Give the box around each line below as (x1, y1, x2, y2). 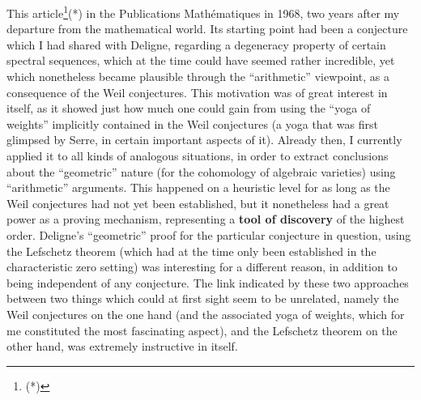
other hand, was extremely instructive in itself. (6, 338, 238, 355)
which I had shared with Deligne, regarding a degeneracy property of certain (6, 36, 386, 53)
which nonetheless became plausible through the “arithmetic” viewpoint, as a (6, 68, 389, 85)
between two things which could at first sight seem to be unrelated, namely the (6, 290, 399, 307)
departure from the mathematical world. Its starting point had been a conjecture (6, 20, 408, 37)
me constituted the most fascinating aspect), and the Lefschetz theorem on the (6, 321, 398, 338)
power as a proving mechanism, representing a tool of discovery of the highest (6, 211, 405, 228)
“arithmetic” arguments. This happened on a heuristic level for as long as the (6, 179, 390, 196)
